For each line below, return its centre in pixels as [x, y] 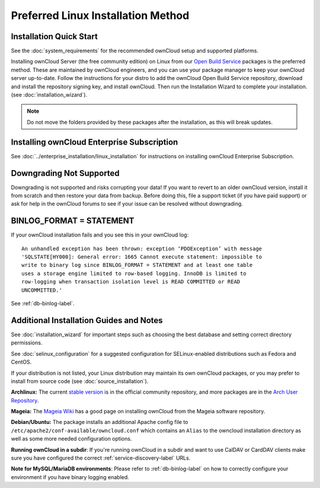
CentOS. [21, 362]
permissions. [27, 343]
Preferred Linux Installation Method [100, 15]
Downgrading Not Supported [65, 173]
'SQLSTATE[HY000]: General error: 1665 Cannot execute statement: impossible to [142, 257]
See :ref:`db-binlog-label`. [43, 304]
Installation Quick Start [54, 36]
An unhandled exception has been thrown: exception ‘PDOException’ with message [142, 248]
